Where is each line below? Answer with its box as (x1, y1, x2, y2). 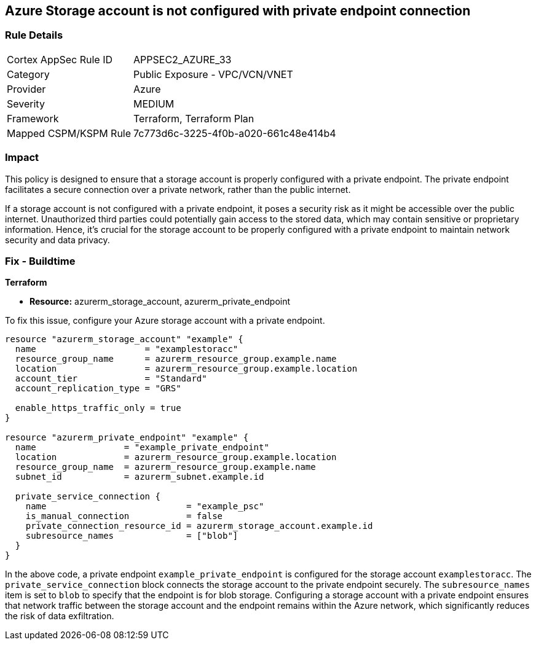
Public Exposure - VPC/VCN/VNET (133, 68, 293, 80)
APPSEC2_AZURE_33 (133, 53, 232, 66)
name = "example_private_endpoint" (15, 442, 269, 453)
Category (7, 68, 50, 80)
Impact (5, 151, 39, 164)
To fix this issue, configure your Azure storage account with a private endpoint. (5, 315, 325, 326)
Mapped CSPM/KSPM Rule (7, 127, 132, 139)
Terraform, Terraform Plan (133, 112, 254, 125)
